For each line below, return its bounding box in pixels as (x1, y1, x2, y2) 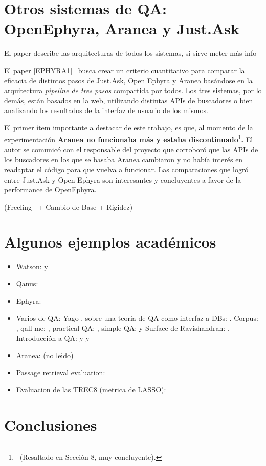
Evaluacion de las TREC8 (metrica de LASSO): (16, 384, 166, 395)
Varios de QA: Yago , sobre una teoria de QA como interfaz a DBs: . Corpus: (16, 313, 258, 323)
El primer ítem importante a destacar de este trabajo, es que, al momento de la (4, 122, 253, 132)
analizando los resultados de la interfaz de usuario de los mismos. (4, 105, 208, 116)
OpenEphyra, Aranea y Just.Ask (4, 18, 239, 39)
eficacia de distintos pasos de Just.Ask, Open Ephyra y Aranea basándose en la (4, 75, 253, 85)
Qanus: (16, 278, 38, 289)
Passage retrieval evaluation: (16, 367, 105, 378)
